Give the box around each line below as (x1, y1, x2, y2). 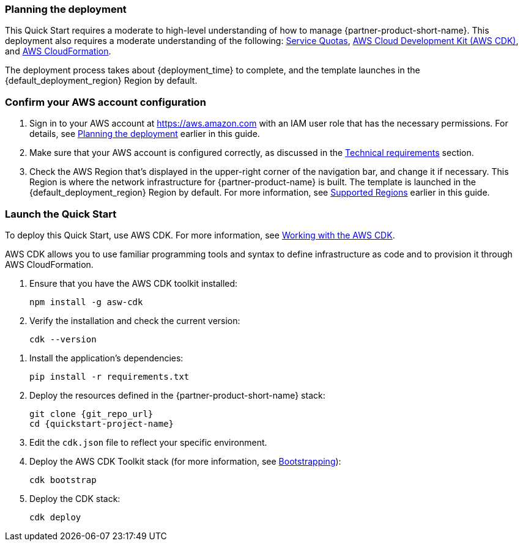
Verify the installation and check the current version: (29, 315, 240, 326)
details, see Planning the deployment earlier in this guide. (29, 128, 260, 139)
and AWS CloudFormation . (5, 46, 111, 57)
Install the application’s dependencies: (29, 352, 184, 363)
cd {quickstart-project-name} (29, 418, 174, 429)
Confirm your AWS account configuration (5, 95, 206, 108)
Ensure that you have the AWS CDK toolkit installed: (29, 278, 238, 289)
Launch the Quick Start (5, 207, 117, 220)
